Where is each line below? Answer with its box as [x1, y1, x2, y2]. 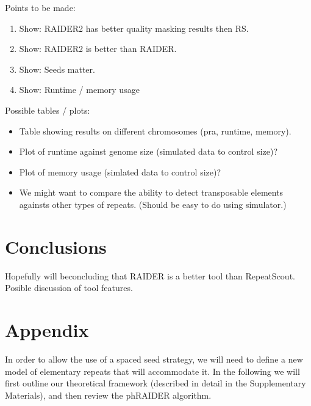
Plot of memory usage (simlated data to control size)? [19, 165, 221, 178]
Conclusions [5, 234, 107, 259]
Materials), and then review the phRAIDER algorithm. [5, 388, 212, 401]
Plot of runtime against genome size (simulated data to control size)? [19, 145, 278, 158]
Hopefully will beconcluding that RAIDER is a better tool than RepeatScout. [5, 269, 295, 282]
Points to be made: [5, 1, 76, 13]
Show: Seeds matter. [19, 62, 95, 75]
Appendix [5, 317, 89, 342]
